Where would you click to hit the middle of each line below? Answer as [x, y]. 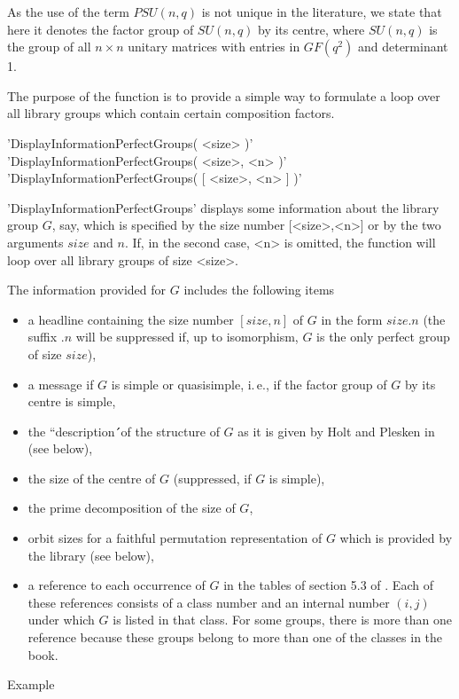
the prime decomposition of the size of [132, 508]
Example [31, 684]
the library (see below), [91, 555]
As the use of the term [68, 12]
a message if [61, 384]
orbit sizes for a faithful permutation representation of [175, 538]
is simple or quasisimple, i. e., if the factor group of [249, 384]
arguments [35, 242]
